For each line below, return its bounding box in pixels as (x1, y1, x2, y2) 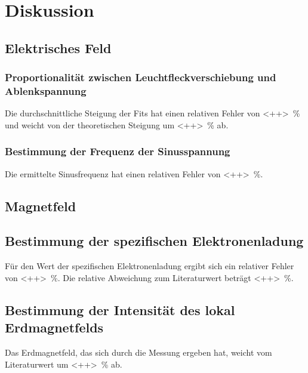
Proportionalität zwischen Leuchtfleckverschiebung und (5, 70, 276, 85)
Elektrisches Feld (5, 38, 112, 57)
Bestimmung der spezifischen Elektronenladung (5, 232, 304, 250)
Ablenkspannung (5, 84, 87, 98)
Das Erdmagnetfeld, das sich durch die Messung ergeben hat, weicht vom (5, 346, 272, 359)
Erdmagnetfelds (5, 318, 104, 337)
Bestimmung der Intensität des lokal (5, 300, 235, 319)
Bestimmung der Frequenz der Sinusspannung (5, 144, 230, 159)
